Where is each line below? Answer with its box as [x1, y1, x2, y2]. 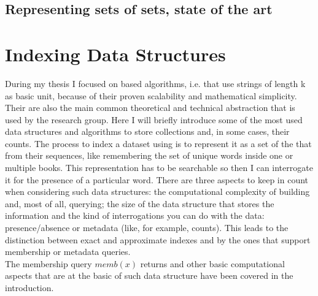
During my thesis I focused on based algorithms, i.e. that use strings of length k [5, 77, 306, 89]
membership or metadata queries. [5, 245, 131, 258]
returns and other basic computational [140, 257, 285, 270]
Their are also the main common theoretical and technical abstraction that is [5, 101, 295, 114]
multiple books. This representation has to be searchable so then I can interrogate [5, 161, 313, 174]
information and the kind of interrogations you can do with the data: [5, 209, 265, 222]
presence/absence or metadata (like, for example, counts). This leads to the [5, 221, 289, 234]
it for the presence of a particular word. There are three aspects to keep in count [5, 173, 309, 186]
